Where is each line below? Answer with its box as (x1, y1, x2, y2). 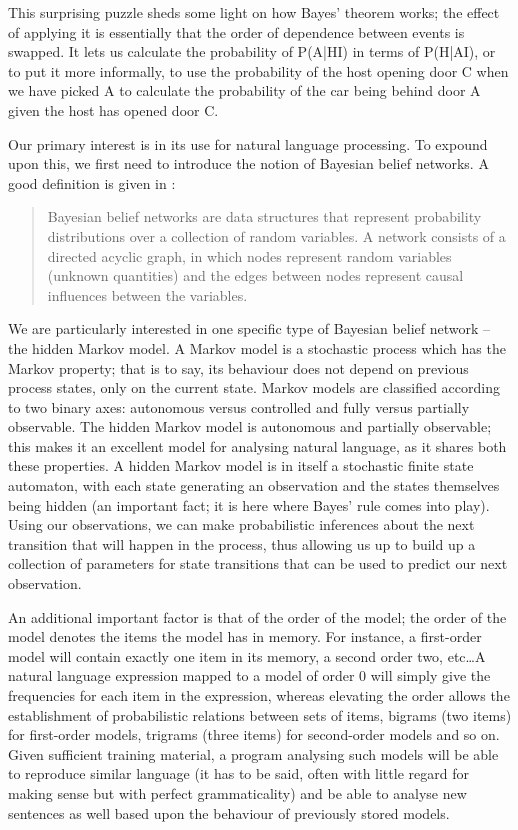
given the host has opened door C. (8, 99, 219, 120)
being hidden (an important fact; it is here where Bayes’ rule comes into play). (8, 494, 490, 515)
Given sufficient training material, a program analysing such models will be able (8, 743, 499, 764)
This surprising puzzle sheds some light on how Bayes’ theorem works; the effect (8, 2, 500, 22)
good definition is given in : (8, 172, 176, 193)
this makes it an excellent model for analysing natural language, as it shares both (8, 435, 507, 456)
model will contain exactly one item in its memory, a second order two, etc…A (8, 645, 486, 666)
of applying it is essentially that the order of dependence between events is (8, 21, 465, 42)
